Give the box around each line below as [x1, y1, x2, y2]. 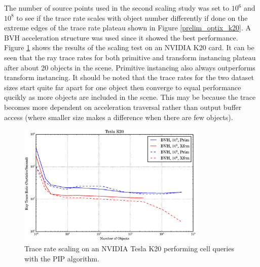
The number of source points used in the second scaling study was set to [4, 3, 229, 13]
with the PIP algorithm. [24, 253, 99, 263]
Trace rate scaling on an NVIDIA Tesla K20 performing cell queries [24, 243, 234, 253]
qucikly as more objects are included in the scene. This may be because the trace [4, 92, 256, 102]
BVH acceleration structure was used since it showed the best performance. [4, 32, 238, 43]
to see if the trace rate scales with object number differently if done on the [16, 12, 248, 23]
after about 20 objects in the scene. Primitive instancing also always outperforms [4, 62, 255, 72]
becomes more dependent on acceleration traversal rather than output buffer [4, 101, 242, 112]
